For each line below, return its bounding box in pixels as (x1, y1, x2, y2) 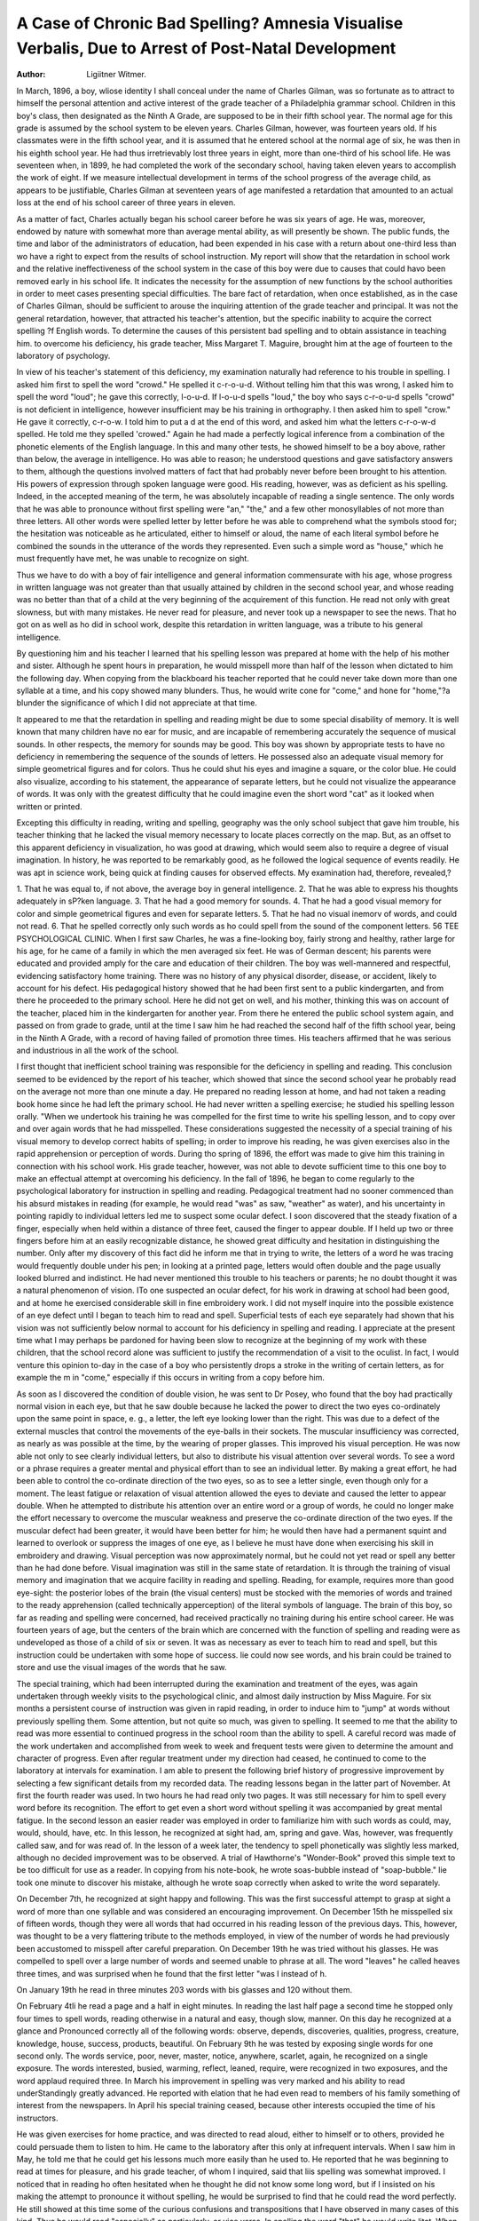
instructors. (16, 2113, 59, 2123)
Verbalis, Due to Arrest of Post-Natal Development (16, 38, 397, 58)
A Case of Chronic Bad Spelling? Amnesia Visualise (16, 13, 404, 33)
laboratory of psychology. (16, 350, 111, 361)
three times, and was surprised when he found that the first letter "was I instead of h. (16, 1968, 327, 1978)
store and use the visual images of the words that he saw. (16, 1662, 227, 1673)
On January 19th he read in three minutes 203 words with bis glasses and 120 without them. (16, 1984, 353, 1994)
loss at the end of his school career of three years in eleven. (16, 197, 236, 208)
